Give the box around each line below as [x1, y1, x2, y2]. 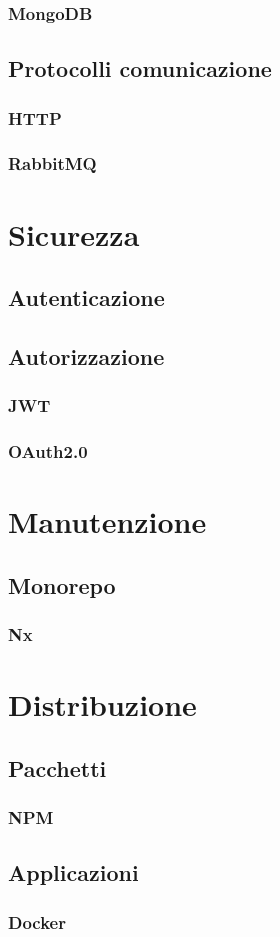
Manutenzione [8, 501, 207, 542]
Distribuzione [8, 684, 197, 725]
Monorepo [8, 569, 116, 600]
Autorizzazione [8, 340, 165, 371]
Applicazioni [8, 857, 139, 888]
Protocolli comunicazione [8, 53, 272, 84]
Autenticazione [8, 282, 165, 313]
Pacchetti [8, 752, 107, 783]
